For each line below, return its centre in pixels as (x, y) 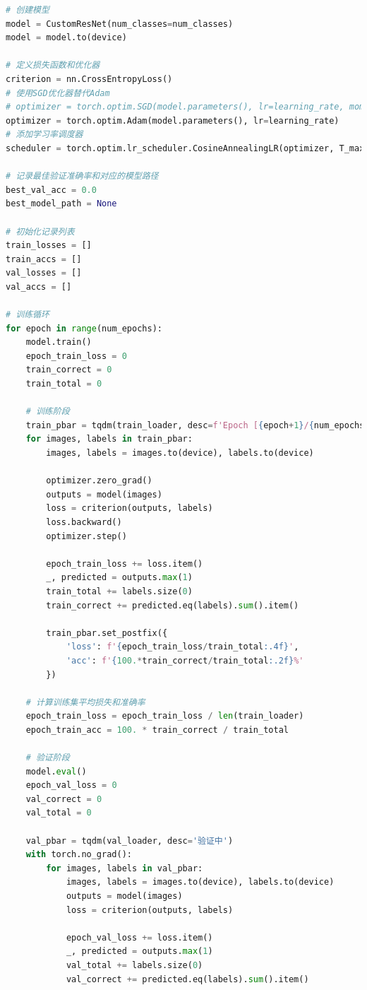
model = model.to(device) (66, 38)
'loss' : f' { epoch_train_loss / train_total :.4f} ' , (182, 647)
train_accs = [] (44, 259)
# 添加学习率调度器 (44, 135)
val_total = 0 (59, 813)
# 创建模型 (28, 10)
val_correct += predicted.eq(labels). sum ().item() (187, 979)
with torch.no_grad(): (79, 855)
